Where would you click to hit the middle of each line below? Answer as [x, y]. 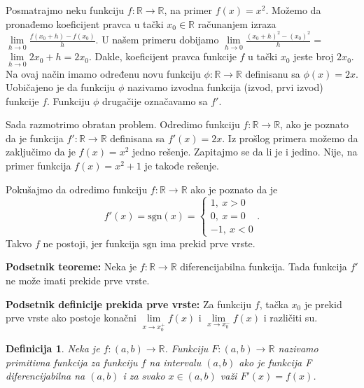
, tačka [274, 304]
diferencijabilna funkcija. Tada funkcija [264, 266]
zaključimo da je [41, 152]
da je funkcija [35, 138]
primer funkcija [38, 166]
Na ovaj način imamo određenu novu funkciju [103, 73]
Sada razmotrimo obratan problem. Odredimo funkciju [123, 124]
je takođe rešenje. [182, 166]
